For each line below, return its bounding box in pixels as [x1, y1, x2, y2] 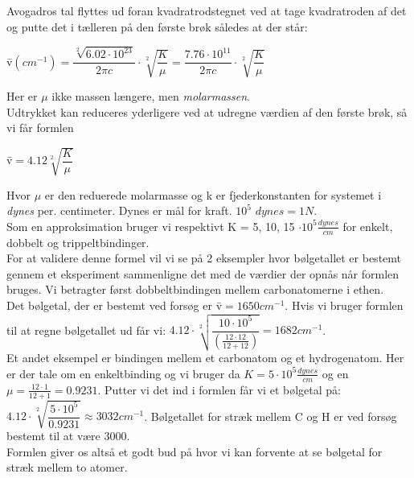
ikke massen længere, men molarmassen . [51, 88, 250, 105]
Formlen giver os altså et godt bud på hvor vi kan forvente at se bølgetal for [6, 443, 383, 459]
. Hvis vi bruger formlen [285, 296, 404, 313]
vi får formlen [6, 119, 74, 136]
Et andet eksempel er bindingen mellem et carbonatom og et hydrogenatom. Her [6, 349, 404, 366]
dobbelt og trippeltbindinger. [6, 233, 150, 250]
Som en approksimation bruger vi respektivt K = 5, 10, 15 [6, 217, 295, 234]
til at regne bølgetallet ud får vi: [6, 321, 166, 338]
